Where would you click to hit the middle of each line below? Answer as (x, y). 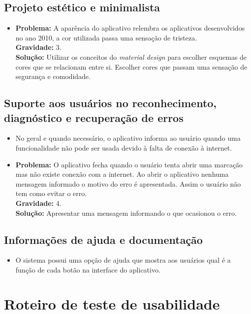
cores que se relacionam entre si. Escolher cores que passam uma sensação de (131, 66)
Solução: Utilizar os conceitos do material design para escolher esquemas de (131, 57)
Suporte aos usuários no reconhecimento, (110, 103)
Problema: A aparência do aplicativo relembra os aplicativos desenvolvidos (130, 28)
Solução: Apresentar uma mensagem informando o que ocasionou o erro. (126, 213)
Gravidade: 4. (38, 203)
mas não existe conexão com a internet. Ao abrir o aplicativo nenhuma (122, 174)
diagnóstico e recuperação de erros (94, 117)
